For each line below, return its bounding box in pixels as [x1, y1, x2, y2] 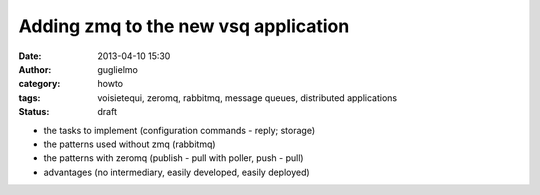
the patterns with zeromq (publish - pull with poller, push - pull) [43, 152, 304, 164]
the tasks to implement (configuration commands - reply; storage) [43, 124, 316, 136]
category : [18, 78, 61, 90]
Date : [18, 50, 42, 62]
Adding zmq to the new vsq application [18, 15, 350, 37]
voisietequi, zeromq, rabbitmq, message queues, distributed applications [97, 91, 398, 104]
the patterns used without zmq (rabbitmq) [43, 138, 216, 150]
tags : [18, 91, 41, 104]
